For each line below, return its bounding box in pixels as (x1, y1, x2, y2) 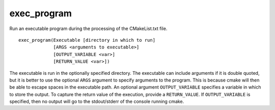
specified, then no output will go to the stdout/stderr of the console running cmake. (9, 98, 184, 104)
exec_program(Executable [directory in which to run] (18, 37, 155, 43)
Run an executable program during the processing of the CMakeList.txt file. (9, 25, 168, 32)
